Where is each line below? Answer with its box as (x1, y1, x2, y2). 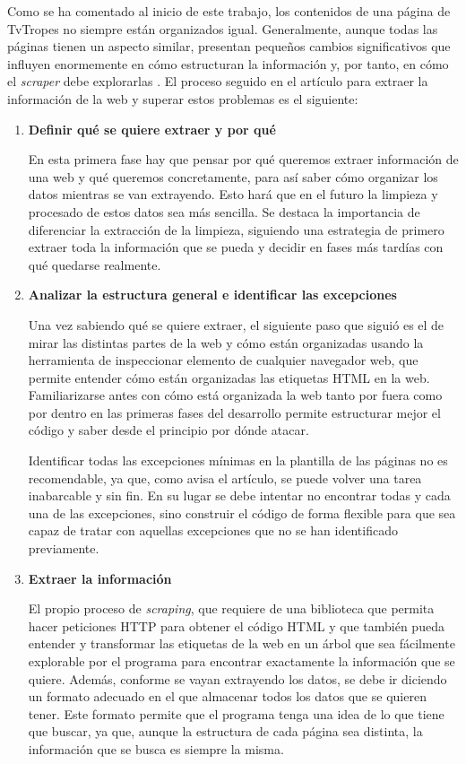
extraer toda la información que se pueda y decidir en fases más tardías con (28, 238, 444, 256)
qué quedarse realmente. (28, 255, 161, 273)
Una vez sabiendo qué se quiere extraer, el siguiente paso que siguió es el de (28, 315, 444, 334)
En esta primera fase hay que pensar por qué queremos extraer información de (28, 150, 459, 169)
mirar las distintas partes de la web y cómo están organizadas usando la (28, 333, 424, 352)
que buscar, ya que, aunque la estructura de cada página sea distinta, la (28, 722, 423, 741)
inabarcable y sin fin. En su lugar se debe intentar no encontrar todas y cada (28, 486, 451, 505)
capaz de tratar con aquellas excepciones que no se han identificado (28, 521, 398, 540)
